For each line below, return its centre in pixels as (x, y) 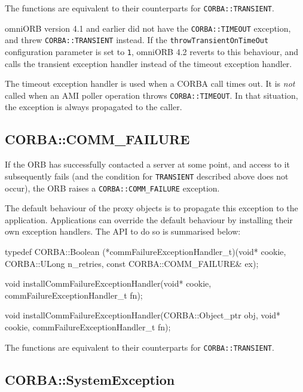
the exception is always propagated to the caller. (94, 107)
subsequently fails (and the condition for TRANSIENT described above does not (147, 176)
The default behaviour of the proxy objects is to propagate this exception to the (151, 208)
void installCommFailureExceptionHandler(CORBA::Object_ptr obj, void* (143, 315)
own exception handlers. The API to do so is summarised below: (123, 231)
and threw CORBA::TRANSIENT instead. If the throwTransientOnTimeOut (137, 40)
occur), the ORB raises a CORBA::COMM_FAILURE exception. (112, 188)
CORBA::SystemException (90, 379)
